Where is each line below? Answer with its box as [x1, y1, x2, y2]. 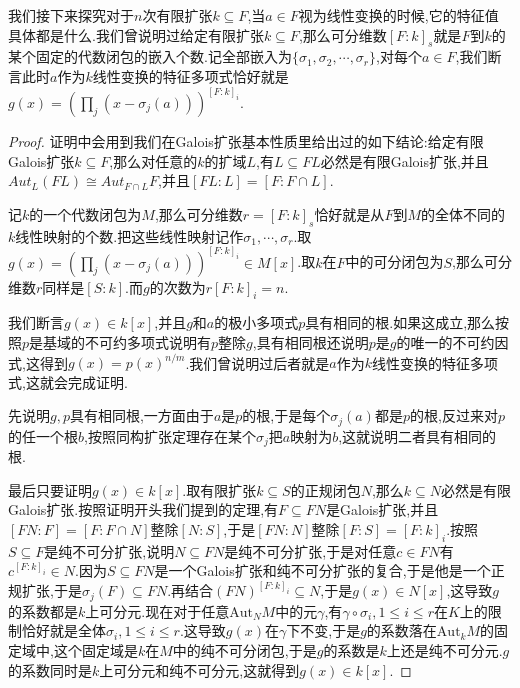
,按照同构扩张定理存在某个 [84, 425, 256, 446]
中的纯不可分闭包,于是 [172, 640, 317, 661]
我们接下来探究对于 [8, 5, 134, 25]
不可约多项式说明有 [85, 332, 212, 353]
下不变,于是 [286, 620, 361, 641]
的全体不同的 [420, 203, 505, 224]
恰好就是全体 [21, 620, 106, 641]
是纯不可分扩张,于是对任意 [224, 540, 397, 561]
